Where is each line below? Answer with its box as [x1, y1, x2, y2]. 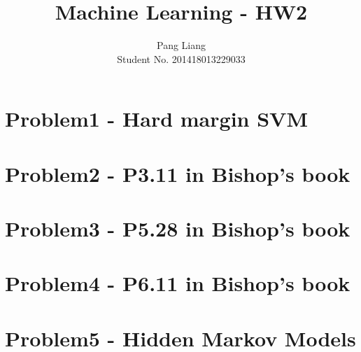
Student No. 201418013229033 [117, 51, 246, 66]
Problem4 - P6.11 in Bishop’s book [5, 269, 351, 297]
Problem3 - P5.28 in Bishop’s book [5, 214, 351, 243]
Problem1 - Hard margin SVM [5, 104, 308, 133]
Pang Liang [156, 38, 206, 52]
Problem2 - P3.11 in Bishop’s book [5, 159, 351, 188]
